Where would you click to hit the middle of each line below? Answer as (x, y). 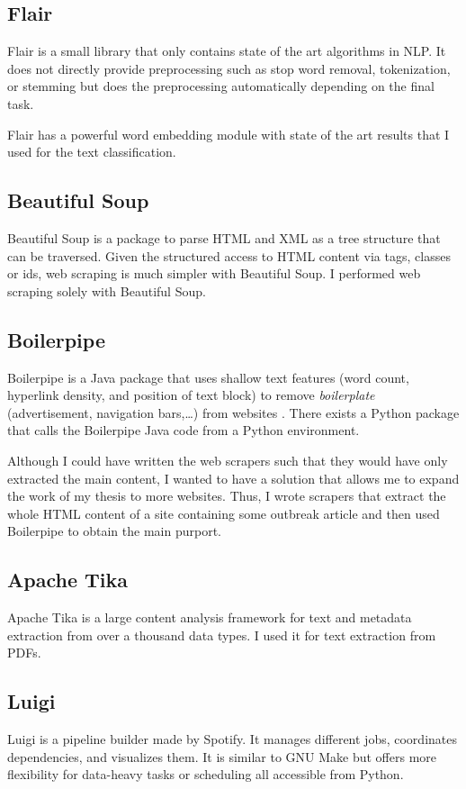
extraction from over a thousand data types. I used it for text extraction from (222, 635)
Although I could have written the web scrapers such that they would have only (228, 460)
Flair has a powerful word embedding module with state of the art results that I (229, 134)
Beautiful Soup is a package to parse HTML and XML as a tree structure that (224, 237)
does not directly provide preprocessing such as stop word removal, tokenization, (229, 68)
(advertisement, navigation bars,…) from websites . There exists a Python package (233, 412)
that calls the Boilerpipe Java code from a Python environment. (184, 430)
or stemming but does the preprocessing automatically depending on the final (221, 86)
